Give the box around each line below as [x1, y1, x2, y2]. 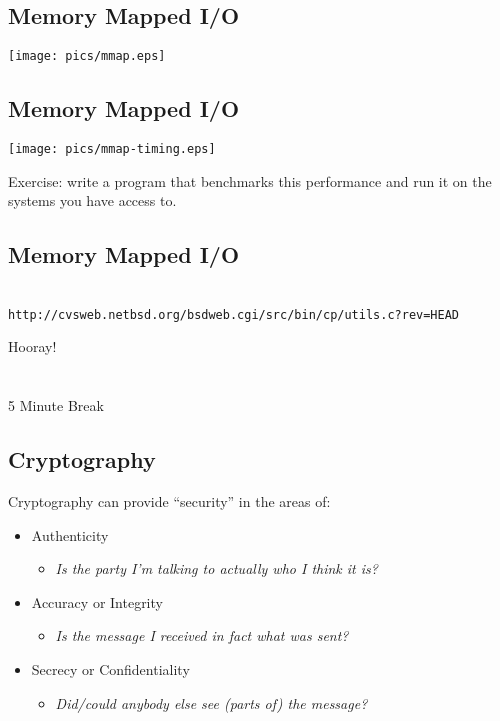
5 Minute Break [8, 395, 104, 416]
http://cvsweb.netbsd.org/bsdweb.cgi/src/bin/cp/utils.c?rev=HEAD [8, 307, 460, 322]
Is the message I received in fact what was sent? [55, 625, 349, 646]
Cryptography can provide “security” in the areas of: [8, 490, 331, 511]
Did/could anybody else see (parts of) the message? [55, 692, 368, 713]
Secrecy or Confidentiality [31, 658, 190, 679]
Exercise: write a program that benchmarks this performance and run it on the [8, 170, 492, 191]
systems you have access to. [8, 190, 177, 211]
